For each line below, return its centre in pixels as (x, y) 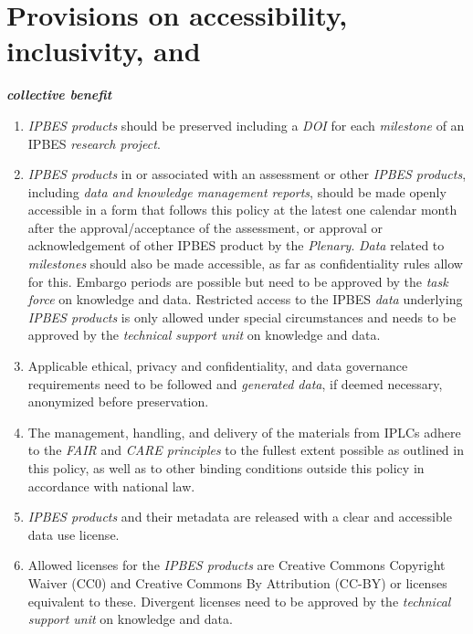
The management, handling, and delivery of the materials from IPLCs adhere (244, 432)
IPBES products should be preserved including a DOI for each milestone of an (246, 125)
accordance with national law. (111, 486)
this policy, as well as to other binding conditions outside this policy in (226, 468)
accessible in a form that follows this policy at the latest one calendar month (242, 210)
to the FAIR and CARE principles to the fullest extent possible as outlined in (246, 450)
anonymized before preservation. (118, 402)
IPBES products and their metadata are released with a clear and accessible (240, 517)
